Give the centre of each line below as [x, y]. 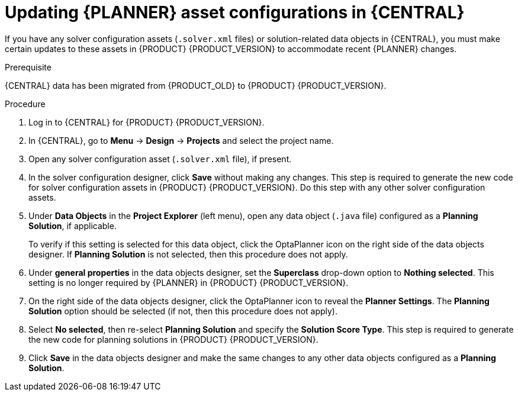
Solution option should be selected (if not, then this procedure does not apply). [183, 311]
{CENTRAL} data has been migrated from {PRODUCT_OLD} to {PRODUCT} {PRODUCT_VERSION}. [196, 85]
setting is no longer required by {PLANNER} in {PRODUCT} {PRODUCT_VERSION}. [189, 282]
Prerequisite [28, 67]
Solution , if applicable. [73, 226]
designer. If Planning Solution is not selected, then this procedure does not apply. [188, 254]
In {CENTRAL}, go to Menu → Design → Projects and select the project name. [181, 140]
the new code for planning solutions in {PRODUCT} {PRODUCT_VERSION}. [173, 339]
